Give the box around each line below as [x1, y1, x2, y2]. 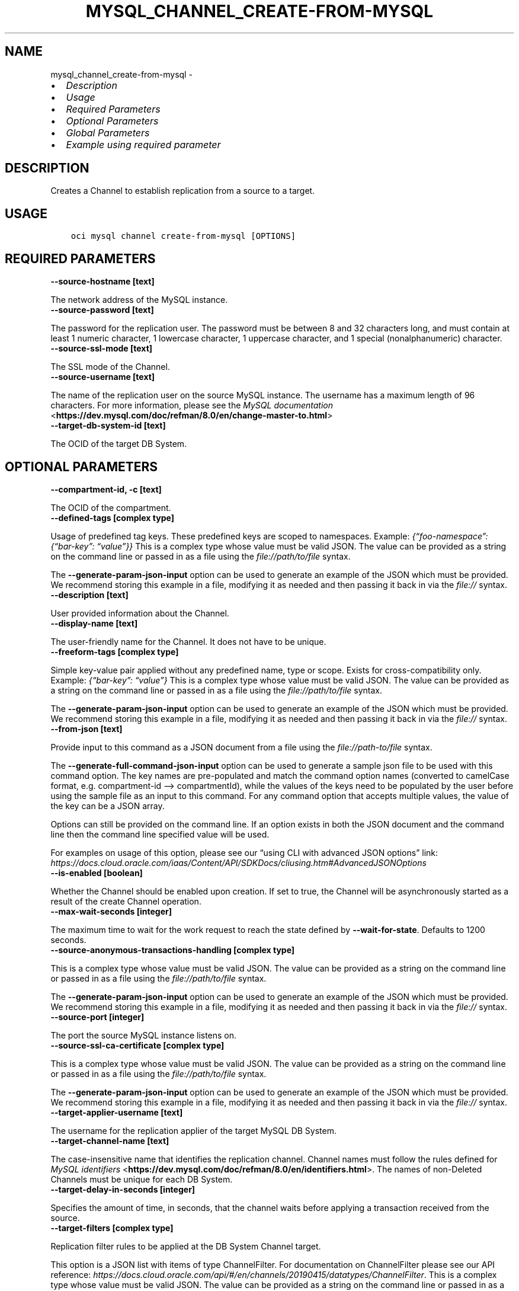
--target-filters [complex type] [50, 1222, 174, 1233]
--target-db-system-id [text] [50, 420, 166, 431]
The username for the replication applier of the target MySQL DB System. [50, 1125, 337, 1136]
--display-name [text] [50, 618, 138, 628]
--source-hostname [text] [50, 276, 155, 287]
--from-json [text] [50, 723, 123, 734]
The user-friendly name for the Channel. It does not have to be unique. [50, 636, 326, 647]
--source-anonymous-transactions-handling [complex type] [50, 944, 295, 955]
